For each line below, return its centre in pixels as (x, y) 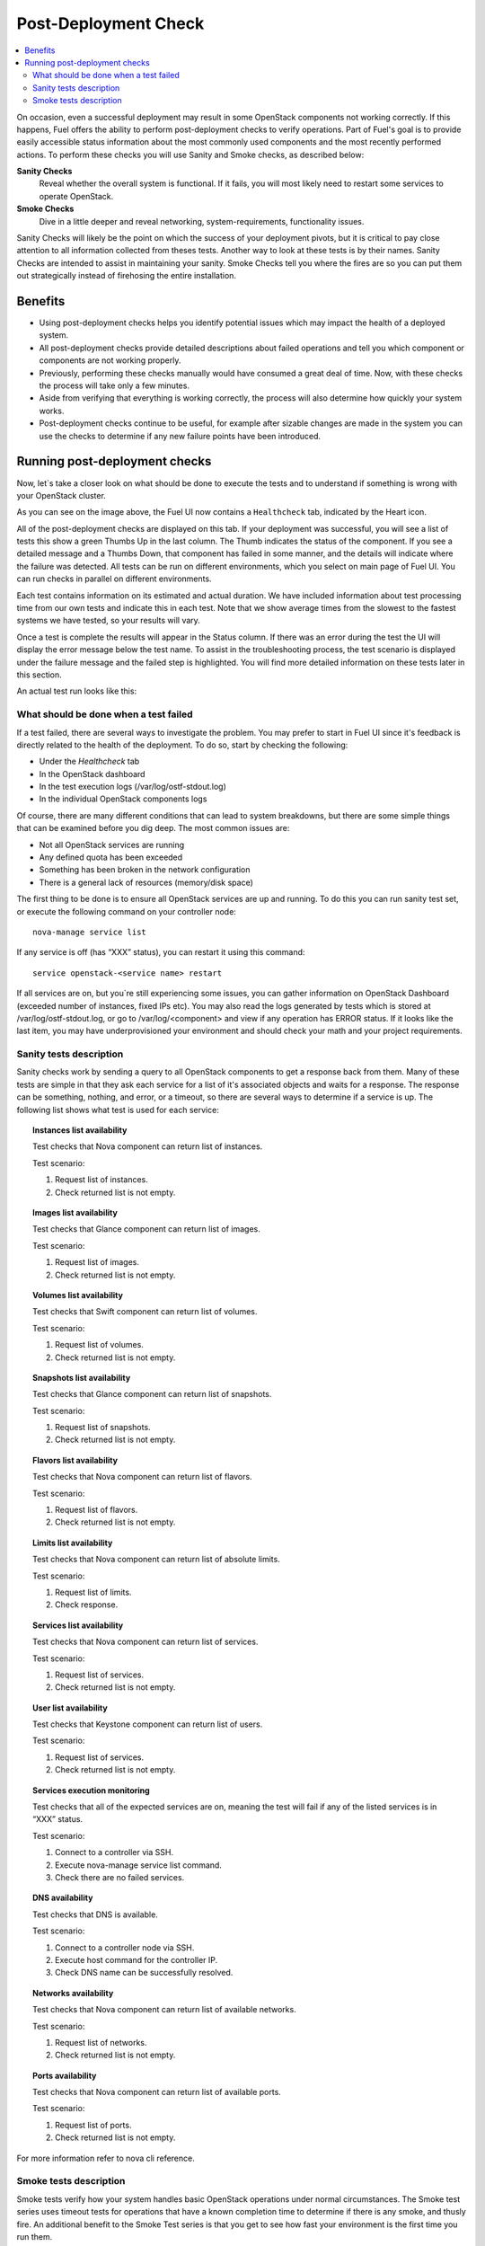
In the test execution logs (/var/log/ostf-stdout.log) (132, 787)
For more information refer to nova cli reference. (106, 2158)
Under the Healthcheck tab (89, 761)
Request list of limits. (93, 1592)
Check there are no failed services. (120, 1877)
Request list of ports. (93, 2125)
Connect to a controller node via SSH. (125, 1947)
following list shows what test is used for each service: (118, 1110)
